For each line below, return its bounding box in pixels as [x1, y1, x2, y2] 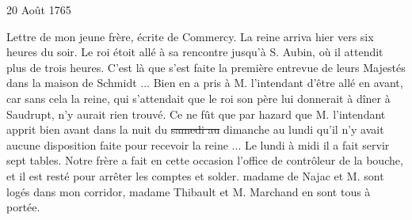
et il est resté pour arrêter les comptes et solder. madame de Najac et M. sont [6, 167, 384, 184]
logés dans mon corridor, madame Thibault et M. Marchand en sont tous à [6, 183, 371, 199]
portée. [6, 199, 40, 215]
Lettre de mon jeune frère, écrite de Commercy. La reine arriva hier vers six [6, 28, 374, 44]
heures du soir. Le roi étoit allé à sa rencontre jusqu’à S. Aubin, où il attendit [6, 44, 383, 60]
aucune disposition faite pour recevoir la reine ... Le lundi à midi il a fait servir [6, 136, 390, 153]
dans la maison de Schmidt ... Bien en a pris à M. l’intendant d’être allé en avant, [6, 74, 403, 91]
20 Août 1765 [6, 2, 71, 17]
